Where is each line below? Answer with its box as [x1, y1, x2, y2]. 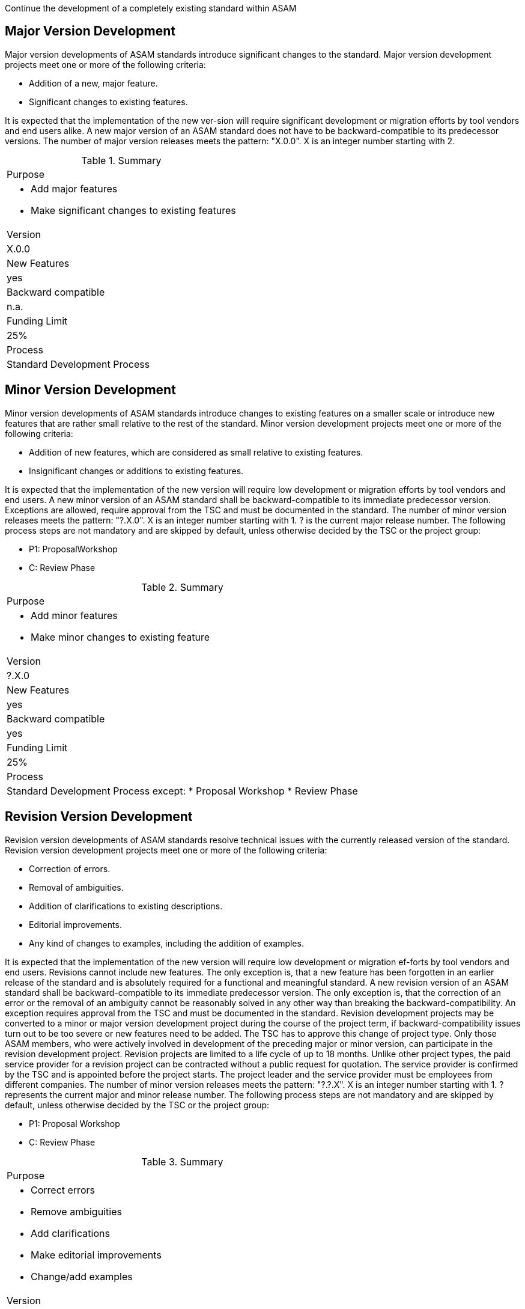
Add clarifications [31, 1227, 110, 1239]
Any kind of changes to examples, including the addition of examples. [29, 938, 304, 948]
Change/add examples [31, 1270, 133, 1283]
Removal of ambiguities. [29, 882, 124, 892]
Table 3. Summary [141, 1155, 223, 1168]
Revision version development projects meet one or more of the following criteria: [5, 844, 327, 855]
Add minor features [31, 609, 118, 621]
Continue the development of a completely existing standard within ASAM [5, 3, 297, 13]
